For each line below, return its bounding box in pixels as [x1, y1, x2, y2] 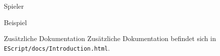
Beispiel [4, 17, 27, 27]
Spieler [4, 1, 24, 11]
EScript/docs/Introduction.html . [4, 42, 110, 53]
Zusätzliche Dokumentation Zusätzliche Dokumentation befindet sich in [4, 33, 216, 43]
